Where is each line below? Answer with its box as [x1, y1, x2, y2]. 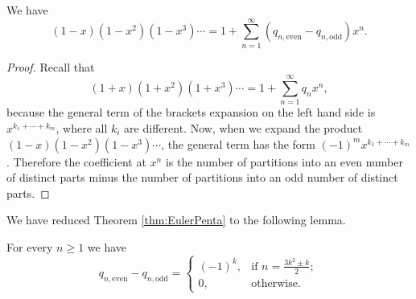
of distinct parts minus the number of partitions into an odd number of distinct [6, 169, 398, 186]
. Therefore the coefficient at [6, 153, 146, 170]
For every [6, 239, 53, 255]
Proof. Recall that [6, 58, 95, 75]
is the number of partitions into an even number [165, 153, 403, 170]
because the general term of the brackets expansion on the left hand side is [6, 104, 376, 121]
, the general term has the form [161, 135, 315, 152]
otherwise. [251, 277, 301, 289]
